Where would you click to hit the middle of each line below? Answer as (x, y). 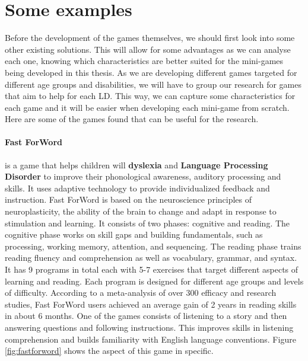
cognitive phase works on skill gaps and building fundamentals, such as (134, 234)
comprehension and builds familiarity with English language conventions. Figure (150, 339)
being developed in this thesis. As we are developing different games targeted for (151, 72)
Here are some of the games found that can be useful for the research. (132, 119)
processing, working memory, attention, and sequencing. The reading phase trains (153, 246)
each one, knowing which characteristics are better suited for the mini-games (144, 61)
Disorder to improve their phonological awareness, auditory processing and (143, 176)
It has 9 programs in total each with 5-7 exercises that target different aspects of (152, 269)
